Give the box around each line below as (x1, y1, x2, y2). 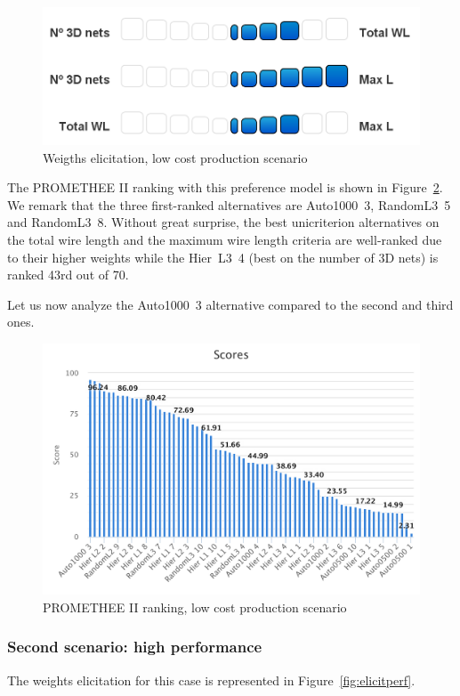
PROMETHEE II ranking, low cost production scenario (43, 597, 347, 616)
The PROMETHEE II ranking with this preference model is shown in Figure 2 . (7, 178, 443, 197)
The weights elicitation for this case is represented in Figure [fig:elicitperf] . (7, 670, 416, 689)
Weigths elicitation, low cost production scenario (43, 148, 308, 166)
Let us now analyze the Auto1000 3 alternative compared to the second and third (7, 295, 454, 313)
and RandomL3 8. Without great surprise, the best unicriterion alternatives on (7, 213, 440, 231)
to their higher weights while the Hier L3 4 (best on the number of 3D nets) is (7, 247, 439, 266)
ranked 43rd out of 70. (7, 265, 129, 284)
